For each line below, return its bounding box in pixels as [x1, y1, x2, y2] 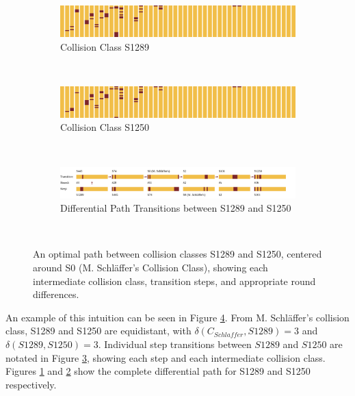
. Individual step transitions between [98, 336, 252, 351]
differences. [33, 287, 79, 301]
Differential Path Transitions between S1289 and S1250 [60, 201, 291, 215]
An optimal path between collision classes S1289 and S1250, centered [33, 247, 322, 261]
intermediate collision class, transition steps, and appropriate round [33, 273, 316, 288]
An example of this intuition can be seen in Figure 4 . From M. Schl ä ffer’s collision [5, 310, 350, 324]
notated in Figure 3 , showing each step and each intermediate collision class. [5, 350, 326, 364]
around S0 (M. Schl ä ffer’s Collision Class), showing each [33, 260, 268, 274]
